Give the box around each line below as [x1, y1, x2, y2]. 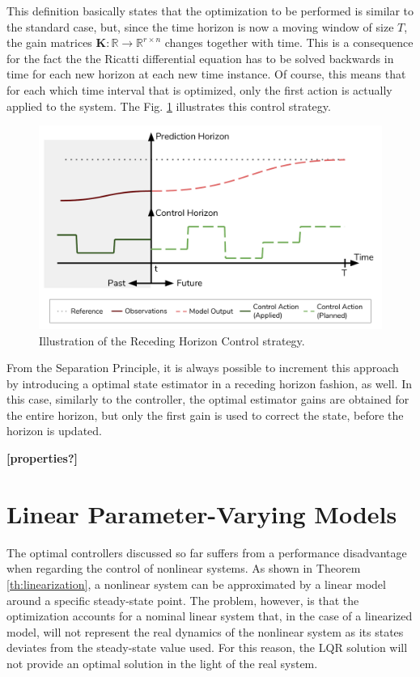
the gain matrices [6, 34, 92, 51]
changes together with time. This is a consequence [164, 34, 414, 51]
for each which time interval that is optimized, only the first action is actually [6, 81, 392, 98]
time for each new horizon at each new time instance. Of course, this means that [6, 66, 406, 83]
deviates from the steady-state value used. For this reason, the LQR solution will [6, 639, 408, 656]
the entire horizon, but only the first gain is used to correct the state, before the [6, 406, 404, 423]
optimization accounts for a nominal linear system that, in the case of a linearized [6, 607, 413, 624]
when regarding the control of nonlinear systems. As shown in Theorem [6, 560, 361, 577]
